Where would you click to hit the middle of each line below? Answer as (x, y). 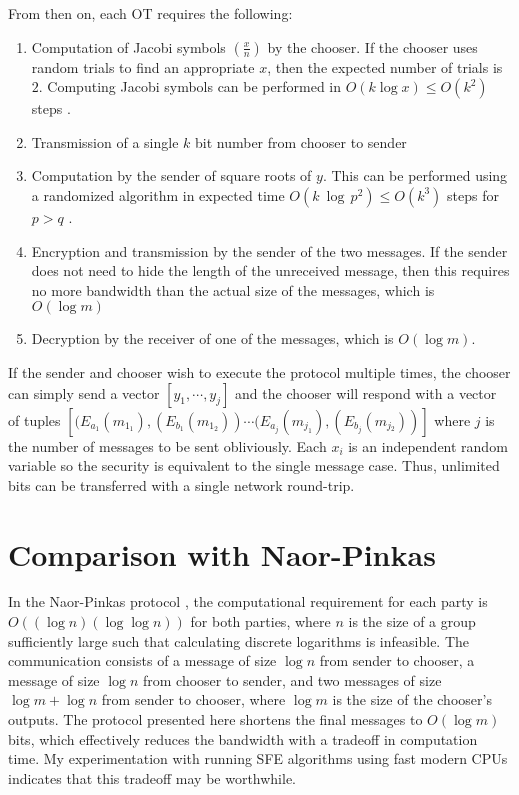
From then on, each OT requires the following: (150, 13)
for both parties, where (260, 621)
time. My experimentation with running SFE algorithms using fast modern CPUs (258, 758)
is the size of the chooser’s (412, 699)
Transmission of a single (105, 141)
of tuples (34, 419)
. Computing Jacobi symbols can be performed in (190, 86)
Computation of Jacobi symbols (128, 46)
